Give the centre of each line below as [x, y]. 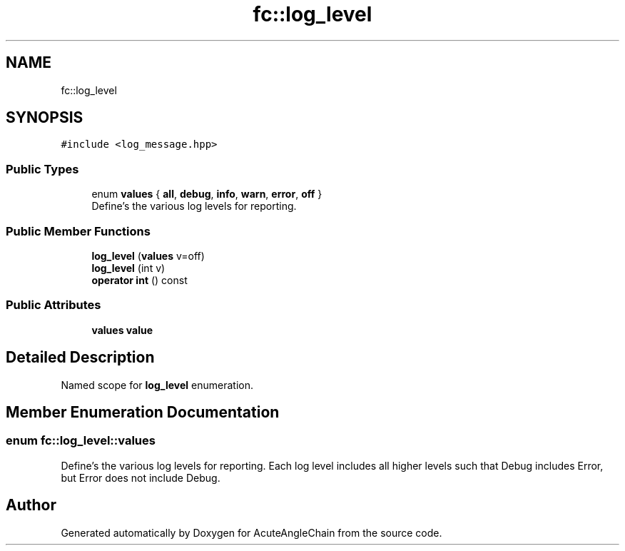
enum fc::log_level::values [81, 441]
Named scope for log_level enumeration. [157, 385]
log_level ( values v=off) [148, 256]
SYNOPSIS [45, 118]
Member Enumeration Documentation [143, 412]
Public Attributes [54, 305]
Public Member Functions [78, 231]
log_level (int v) [128, 268]
